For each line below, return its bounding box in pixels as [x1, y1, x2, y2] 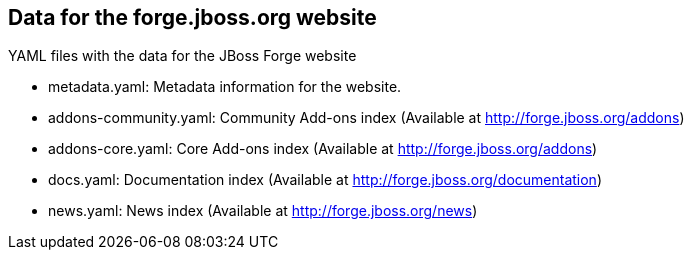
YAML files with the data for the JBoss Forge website [8, 47, 357, 65]
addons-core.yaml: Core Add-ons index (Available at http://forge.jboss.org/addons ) [48, 140, 598, 158]
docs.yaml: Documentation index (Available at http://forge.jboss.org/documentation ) [48, 171, 603, 189]
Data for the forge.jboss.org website [8, 5, 377, 30]
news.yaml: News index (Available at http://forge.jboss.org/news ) [48, 202, 478, 220]
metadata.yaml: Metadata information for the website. [48, 78, 402, 96]
